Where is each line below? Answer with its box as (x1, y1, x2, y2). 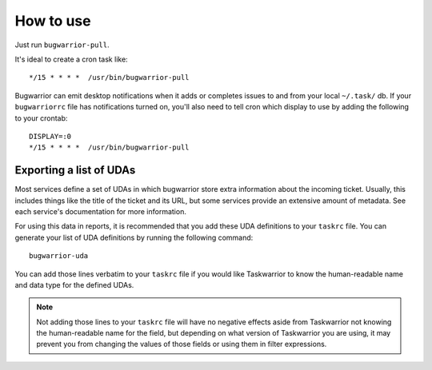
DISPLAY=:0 (29, 132, 72, 141)
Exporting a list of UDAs (14, 164, 136, 177)
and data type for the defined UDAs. (14, 280, 134, 289)
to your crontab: (14, 113, 68, 123)
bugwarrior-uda (29, 252, 89, 261)
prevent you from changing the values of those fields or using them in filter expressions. (36, 340, 327, 349)
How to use (14, 12, 91, 30)
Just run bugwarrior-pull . (14, 40, 110, 50)
